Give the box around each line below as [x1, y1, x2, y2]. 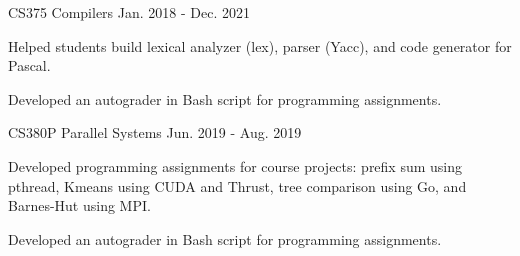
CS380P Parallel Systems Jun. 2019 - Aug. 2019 [8, 122, 302, 143]
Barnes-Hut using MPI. [8, 195, 151, 216]
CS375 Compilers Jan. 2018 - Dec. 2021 [8, 2, 250, 22]
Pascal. [8, 55, 51, 76]
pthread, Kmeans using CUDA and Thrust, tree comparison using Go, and [8, 175, 467, 196]
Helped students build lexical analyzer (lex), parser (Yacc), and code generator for [8, 35, 512, 56]
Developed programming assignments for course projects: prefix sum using [8, 155, 463, 176]
